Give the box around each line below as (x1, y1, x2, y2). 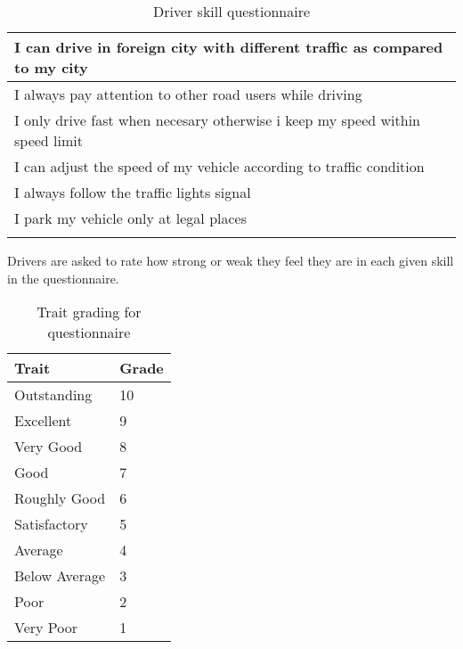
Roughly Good (14, 488, 106, 509)
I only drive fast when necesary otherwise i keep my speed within (14, 110, 421, 130)
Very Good (14, 436, 83, 457)
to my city (14, 57, 88, 78)
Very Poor (14, 617, 77, 638)
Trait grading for (37, 301, 142, 323)
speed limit (14, 130, 83, 151)
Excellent (14, 410, 72, 431)
